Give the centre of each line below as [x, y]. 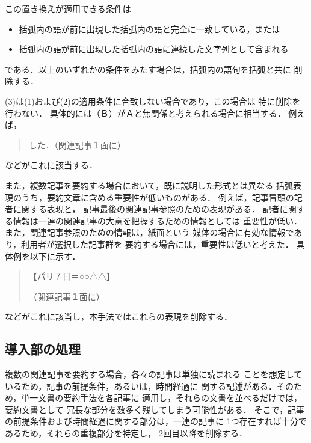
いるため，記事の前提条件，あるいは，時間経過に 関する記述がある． [141, 386]
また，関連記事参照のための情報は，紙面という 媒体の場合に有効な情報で [149, 232]
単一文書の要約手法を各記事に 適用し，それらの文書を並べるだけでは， [162, 398]
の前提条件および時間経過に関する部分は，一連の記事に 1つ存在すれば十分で [156, 421]
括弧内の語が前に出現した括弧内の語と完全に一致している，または [149, 29]
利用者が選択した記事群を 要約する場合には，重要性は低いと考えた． [157, 244]
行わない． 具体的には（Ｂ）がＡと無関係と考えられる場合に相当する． [145, 113]
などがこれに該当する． [51, 165]
